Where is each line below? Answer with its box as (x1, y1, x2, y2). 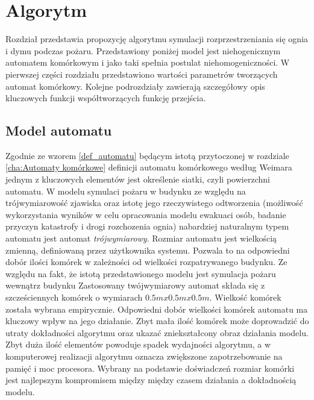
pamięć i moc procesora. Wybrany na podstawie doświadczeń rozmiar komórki (5, 361, 295, 374)
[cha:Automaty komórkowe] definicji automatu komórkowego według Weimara (5, 161, 292, 173)
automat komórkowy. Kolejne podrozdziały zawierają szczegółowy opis (5, 80, 265, 92)
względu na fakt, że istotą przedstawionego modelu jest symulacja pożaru (5, 267, 276, 280)
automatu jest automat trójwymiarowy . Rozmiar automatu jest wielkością (5, 232, 277, 245)
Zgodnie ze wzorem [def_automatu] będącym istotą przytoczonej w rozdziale (5, 149, 289, 161)
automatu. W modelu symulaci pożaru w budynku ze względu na (5, 184, 246, 197)
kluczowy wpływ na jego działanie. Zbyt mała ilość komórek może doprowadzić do (5, 314, 309, 327)
